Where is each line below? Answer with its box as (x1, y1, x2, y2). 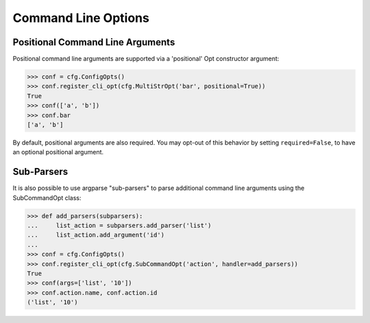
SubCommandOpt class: (12, 193, 82, 202)
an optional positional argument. (12, 148, 104, 156)
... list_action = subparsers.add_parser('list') (27, 222, 212, 230)
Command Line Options (12, 10, 150, 25)
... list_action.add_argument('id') (27, 231, 164, 239)
